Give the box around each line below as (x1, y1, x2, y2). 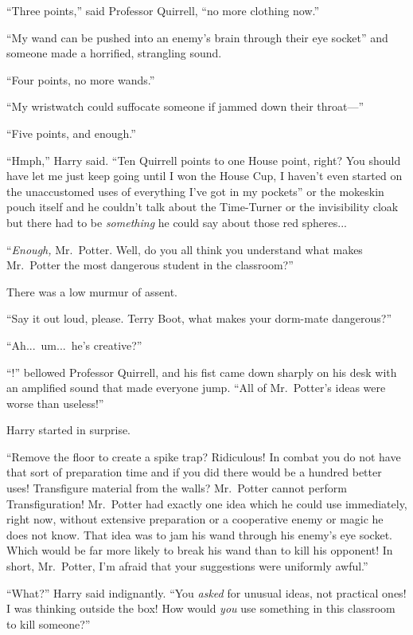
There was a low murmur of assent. (6, 283, 177, 300)
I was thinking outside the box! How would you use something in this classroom (6, 600, 395, 617)
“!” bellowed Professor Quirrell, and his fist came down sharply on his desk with (6, 363, 397, 380)
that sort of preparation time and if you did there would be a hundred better (6, 464, 382, 480)
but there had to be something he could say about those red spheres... (6, 214, 347, 230)
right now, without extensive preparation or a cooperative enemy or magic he (6, 511, 384, 527)
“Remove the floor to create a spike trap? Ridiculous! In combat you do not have (6, 448, 401, 464)
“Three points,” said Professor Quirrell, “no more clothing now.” (6, 2, 320, 18)
